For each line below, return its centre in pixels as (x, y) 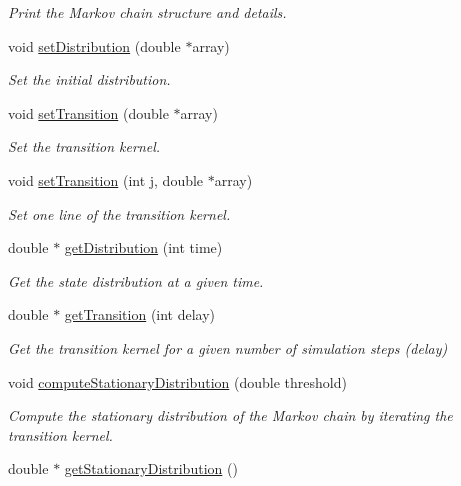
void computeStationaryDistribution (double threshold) (177, 381)
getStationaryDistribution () (151, 468)
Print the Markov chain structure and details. (147, 12)
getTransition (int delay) (140, 314)
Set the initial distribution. (89, 79)
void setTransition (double (88, 112)
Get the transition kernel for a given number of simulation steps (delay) (228, 347)
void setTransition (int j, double (106, 179)
